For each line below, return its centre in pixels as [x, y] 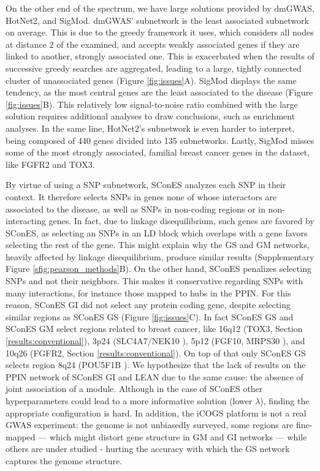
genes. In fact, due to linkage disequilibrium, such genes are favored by [181, 221]
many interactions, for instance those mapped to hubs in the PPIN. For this [148, 292]
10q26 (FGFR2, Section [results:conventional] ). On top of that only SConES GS [156, 352]
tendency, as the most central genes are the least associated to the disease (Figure [159, 92]
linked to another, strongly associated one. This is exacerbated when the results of [160, 56]
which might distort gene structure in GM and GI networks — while [178, 436]
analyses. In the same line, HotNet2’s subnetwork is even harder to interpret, [150, 128]
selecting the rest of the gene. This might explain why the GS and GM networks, [158, 245]
